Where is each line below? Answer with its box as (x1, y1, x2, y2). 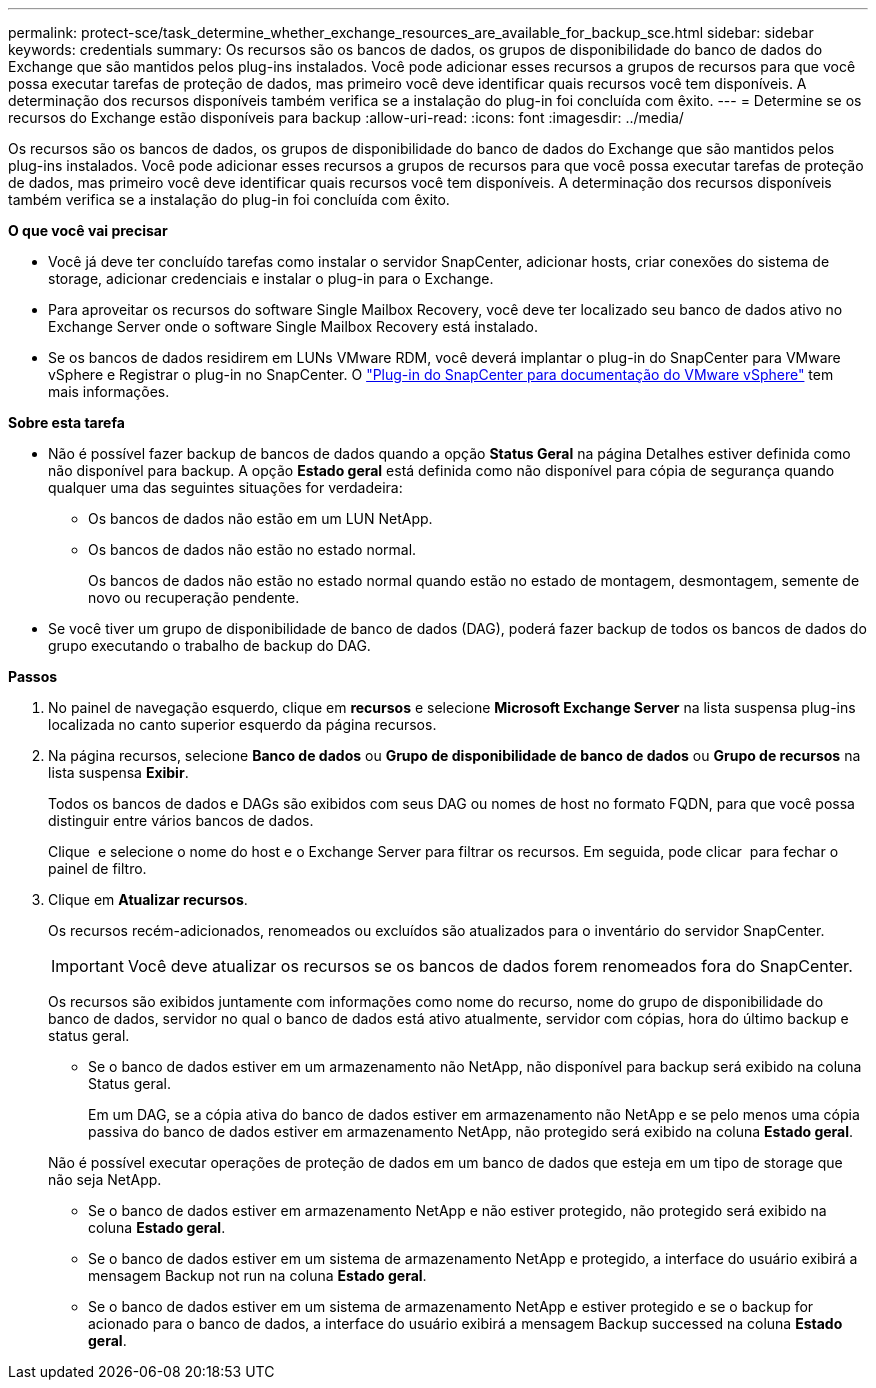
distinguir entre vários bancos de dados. (48, 812, 314, 829)
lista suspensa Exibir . (48, 764, 189, 781)
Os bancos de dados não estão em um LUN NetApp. (88, 510, 433, 527)
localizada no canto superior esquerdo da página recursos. (48, 716, 437, 733)
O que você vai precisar (8, 222, 168, 239)
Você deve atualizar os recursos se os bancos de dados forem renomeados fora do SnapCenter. (127, 956, 853, 976)
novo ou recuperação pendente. (88, 589, 300, 606)
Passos (8, 668, 58, 685)
